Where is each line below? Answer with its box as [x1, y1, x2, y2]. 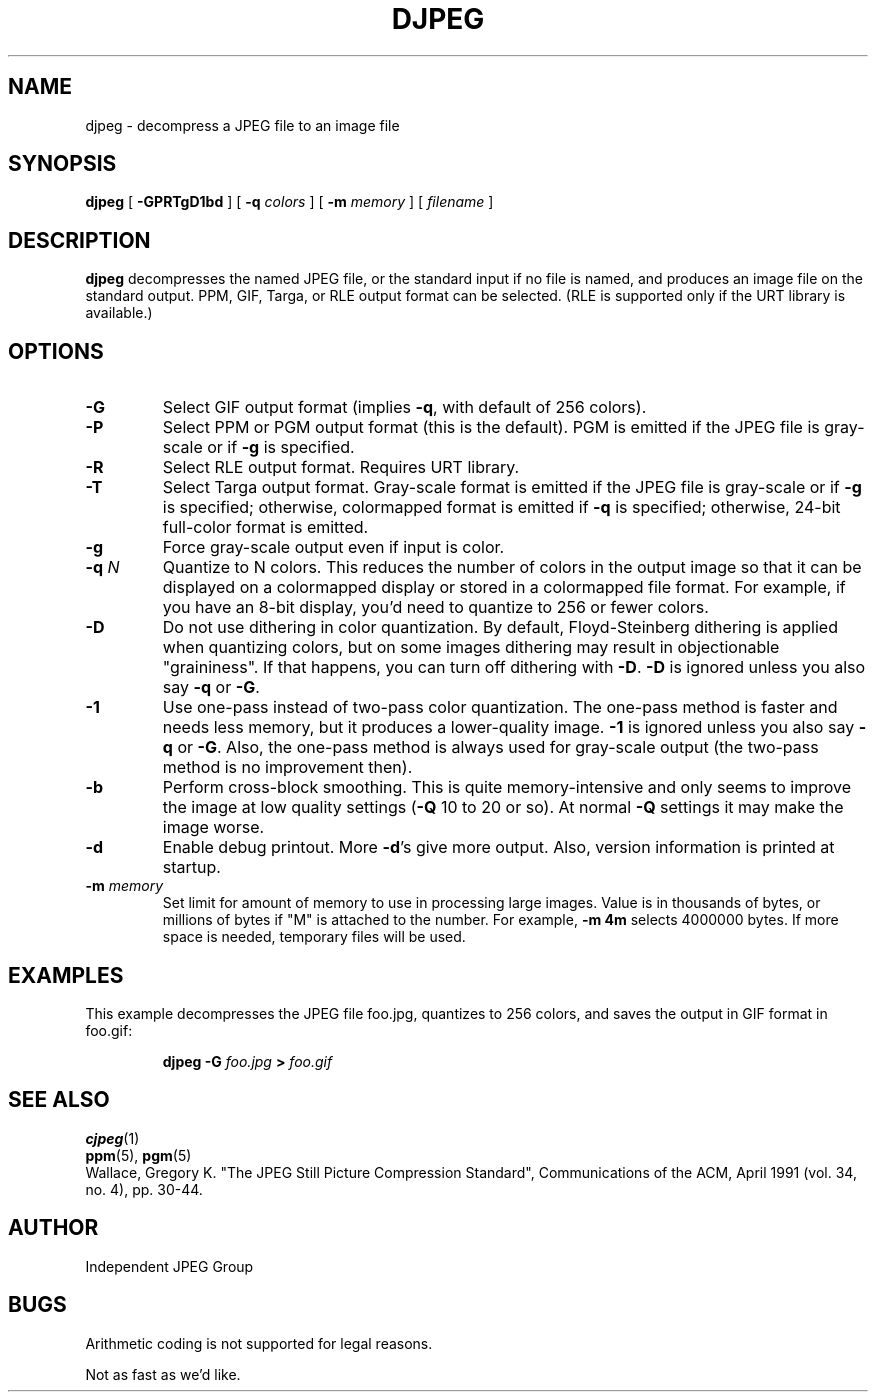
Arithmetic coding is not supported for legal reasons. [85, 1334, 433, 1352]
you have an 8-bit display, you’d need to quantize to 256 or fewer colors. [162, 597, 709, 618]
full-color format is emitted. [162, 517, 369, 538]
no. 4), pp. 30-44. [85, 1180, 203, 1198]
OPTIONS [8, 338, 104, 364]
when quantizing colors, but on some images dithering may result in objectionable [162, 637, 780, 658]
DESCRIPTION [8, 227, 151, 253]
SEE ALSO [8, 1087, 110, 1113]
